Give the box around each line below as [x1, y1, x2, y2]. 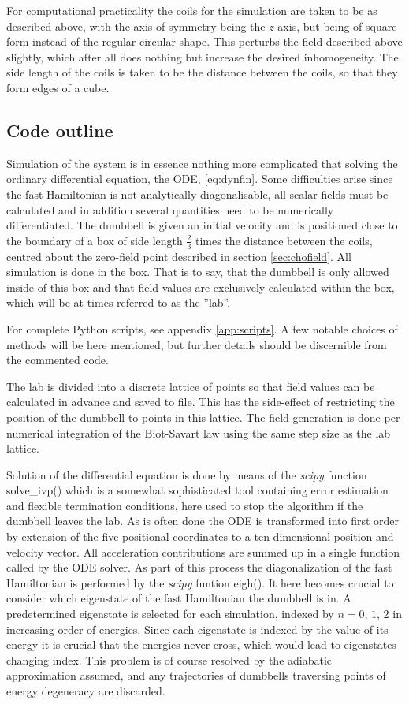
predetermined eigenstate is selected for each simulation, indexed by [6, 605, 334, 622]
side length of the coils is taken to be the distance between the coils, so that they [6, 64, 398, 80]
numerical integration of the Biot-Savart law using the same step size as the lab [6, 424, 391, 441]
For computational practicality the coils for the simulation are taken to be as [6, 2, 377, 18]
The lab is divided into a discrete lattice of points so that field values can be [6, 378, 375, 394]
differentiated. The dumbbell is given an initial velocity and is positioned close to [6, 217, 398, 233]
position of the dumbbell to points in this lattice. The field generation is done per [6, 408, 400, 425]
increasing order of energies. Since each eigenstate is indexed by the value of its [6, 620, 389, 637]
